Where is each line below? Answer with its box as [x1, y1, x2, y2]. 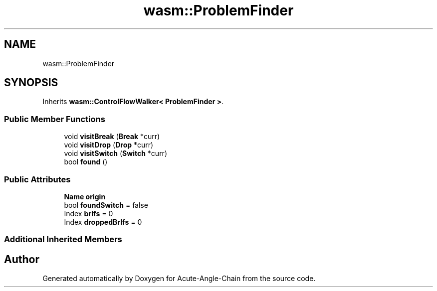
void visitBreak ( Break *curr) [64, 132, 160, 141]
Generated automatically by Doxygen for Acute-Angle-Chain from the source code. [42, 274, 316, 283]
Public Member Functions [4, 114, 105, 124]
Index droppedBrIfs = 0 [64, 217, 142, 226]
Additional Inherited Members [4, 234, 122, 245]
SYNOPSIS [4, 76, 58, 89]
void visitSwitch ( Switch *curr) [64, 149, 167, 158]
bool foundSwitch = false [64, 200, 148, 209]
